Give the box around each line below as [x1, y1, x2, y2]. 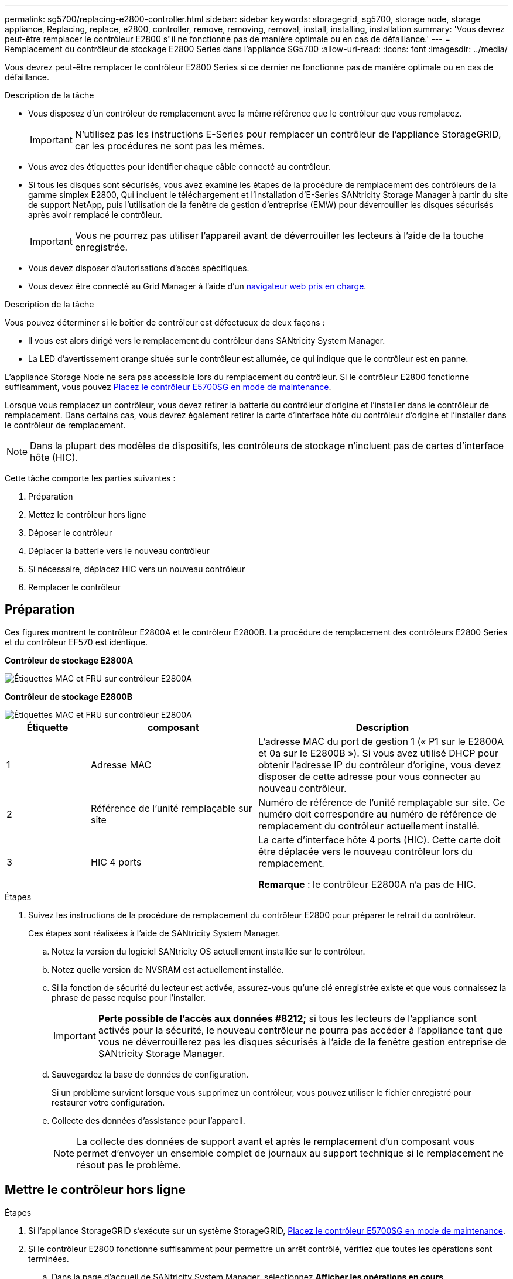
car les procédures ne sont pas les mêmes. [74, 140, 265, 152]
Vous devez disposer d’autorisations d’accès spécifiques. [28, 263, 249, 273]
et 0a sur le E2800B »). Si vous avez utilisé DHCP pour [258, 747, 498, 759]
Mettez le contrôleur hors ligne [28, 509, 146, 519]
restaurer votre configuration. [52, 1097, 165, 1107]
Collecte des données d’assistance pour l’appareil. [52, 1115, 245, 1126]
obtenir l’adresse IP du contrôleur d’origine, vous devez [258, 758, 501, 771]
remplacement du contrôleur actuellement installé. [258, 819, 480, 832]
